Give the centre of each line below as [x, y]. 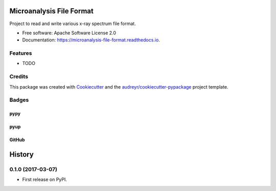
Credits [19, 77]
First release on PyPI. [45, 180]
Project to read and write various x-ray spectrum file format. [73, 24]
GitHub [17, 140]
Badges [19, 100]
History [22, 154]
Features [21, 53]
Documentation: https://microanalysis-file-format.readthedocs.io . [91, 40]
